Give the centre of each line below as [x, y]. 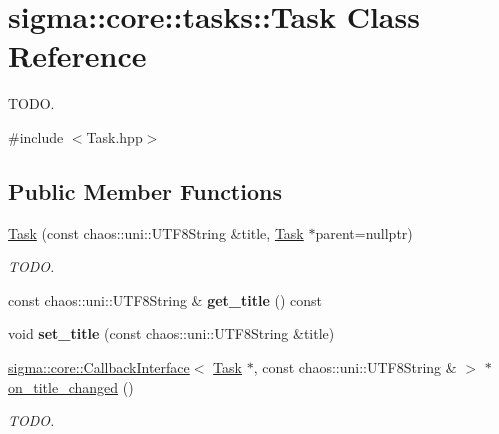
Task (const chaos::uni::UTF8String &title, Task [156, 232]
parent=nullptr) [364, 232]
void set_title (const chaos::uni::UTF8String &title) [171, 333]
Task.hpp [114, 136]
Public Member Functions [145, 190]
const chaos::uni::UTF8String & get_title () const [165, 299]
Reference [77, 55]
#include [36, 136]
